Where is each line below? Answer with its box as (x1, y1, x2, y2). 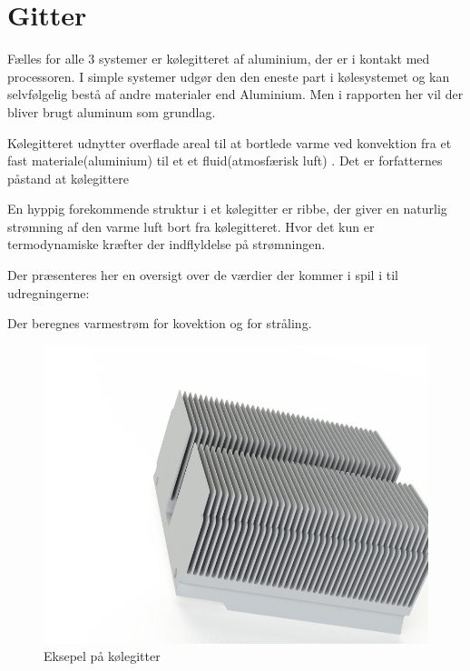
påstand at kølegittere (7, 168, 129, 187)
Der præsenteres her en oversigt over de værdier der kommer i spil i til (7, 265, 398, 285)
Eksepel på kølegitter (44, 646, 161, 666)
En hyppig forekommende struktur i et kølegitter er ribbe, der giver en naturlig (7, 199, 447, 218)
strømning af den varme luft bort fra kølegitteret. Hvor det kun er (7, 216, 375, 235)
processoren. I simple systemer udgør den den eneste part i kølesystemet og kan (7, 66, 450, 85)
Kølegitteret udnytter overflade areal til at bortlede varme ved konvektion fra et (7, 133, 452, 152)
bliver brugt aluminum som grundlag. (7, 102, 216, 121)
